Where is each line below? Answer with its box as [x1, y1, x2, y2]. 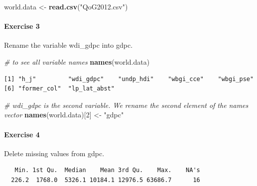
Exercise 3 [4, 21, 40, 31]
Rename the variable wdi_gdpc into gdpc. [4, 40, 133, 50]
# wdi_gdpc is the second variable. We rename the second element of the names [4, 99, 249, 110]
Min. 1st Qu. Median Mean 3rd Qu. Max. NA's [14, 167, 200, 174]
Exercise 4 [4, 129, 40, 139]
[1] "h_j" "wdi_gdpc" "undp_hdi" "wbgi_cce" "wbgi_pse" [4, 75, 254, 83]
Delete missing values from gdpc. [4, 148, 105, 158]
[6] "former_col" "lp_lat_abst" [4, 85, 115, 93]
